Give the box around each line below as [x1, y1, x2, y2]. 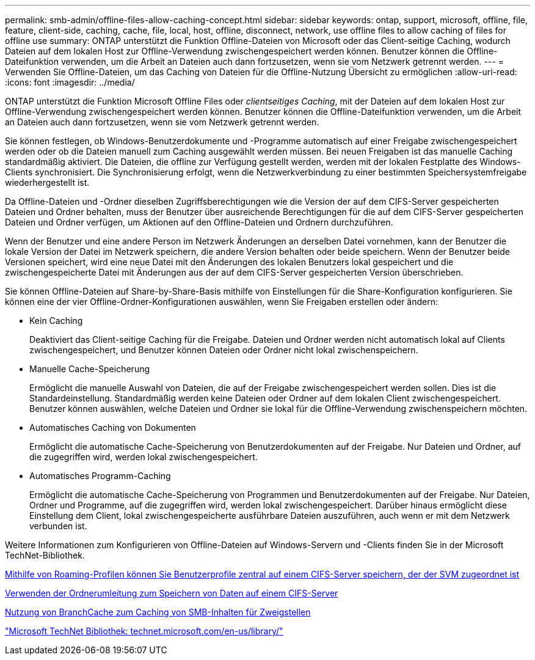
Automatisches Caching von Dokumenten [29, 422, 196, 433]
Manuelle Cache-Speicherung [29, 364, 150, 374]
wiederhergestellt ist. [5, 177, 90, 188]
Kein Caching [29, 315, 83, 326]
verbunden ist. [29, 521, 87, 531]
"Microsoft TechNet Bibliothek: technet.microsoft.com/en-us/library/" [5, 626, 283, 636]
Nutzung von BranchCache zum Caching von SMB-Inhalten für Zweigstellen [5, 607, 311, 617]
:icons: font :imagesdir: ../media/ [5, 77, 135, 87]
